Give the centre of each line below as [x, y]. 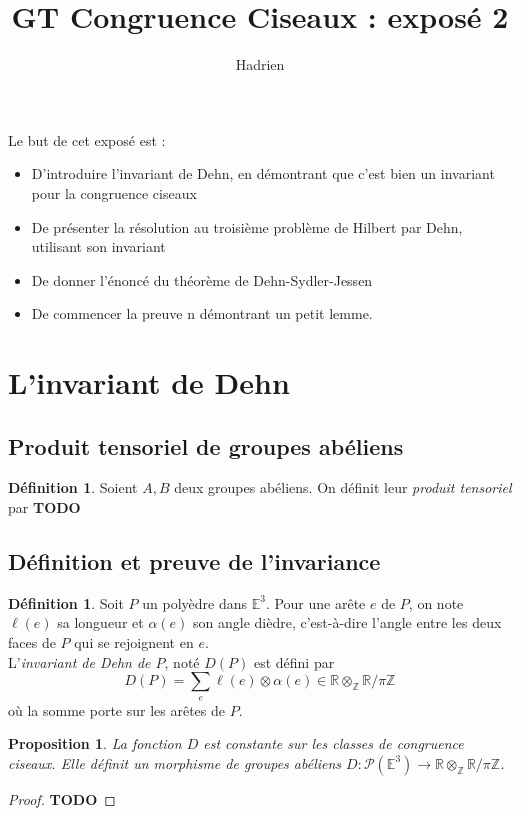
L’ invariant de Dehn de [79, 661]
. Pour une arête [315, 602]
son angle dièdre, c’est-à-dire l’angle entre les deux [347, 622]
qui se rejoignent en [134, 642]
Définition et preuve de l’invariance [194, 561]
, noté [182, 661]
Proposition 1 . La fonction [95, 743]
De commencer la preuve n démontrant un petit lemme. [202, 313]
